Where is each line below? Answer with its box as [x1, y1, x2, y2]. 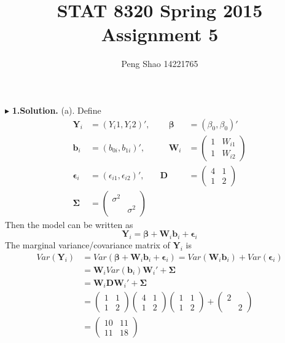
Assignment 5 [101, 22, 219, 47]
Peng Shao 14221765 [121, 57, 198, 70]
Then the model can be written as [5, 218, 133, 231]
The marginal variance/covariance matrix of [5, 239, 170, 251]
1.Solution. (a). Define [12, 103, 101, 116]
